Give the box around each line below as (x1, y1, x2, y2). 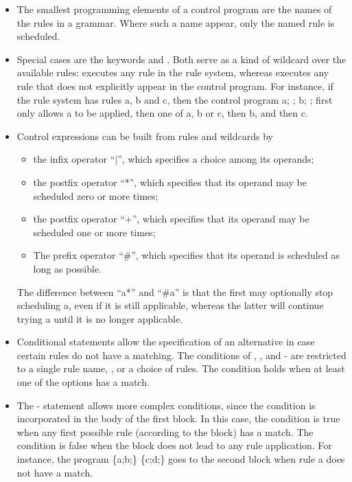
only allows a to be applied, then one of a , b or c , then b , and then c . (16, 106, 308, 120)
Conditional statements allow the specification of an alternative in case (16, 334, 315, 349)
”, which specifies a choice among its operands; (117, 152, 314, 166)
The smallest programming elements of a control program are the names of (16, 2, 332, 16)
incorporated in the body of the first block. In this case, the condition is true (16, 411, 340, 426)
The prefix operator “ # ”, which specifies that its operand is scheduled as (33, 248, 340, 262)
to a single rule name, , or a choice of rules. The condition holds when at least (16, 361, 345, 376)
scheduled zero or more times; (33, 188, 159, 203)
